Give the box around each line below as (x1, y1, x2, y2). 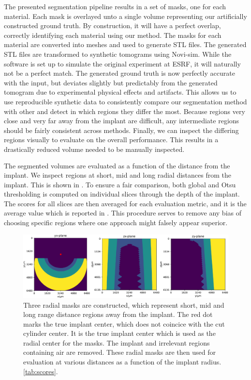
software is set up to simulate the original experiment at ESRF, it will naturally (4, 58, 241, 68)
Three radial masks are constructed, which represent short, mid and (23, 299, 224, 310)
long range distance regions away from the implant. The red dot (23, 309, 213, 319)
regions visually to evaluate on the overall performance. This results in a (4, 134, 219, 145)
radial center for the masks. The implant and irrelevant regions (23, 337, 210, 347)
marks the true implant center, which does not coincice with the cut (23, 318, 225, 329)
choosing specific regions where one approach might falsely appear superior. (4, 217, 228, 228)
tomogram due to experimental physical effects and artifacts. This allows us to (4, 87, 236, 97)
